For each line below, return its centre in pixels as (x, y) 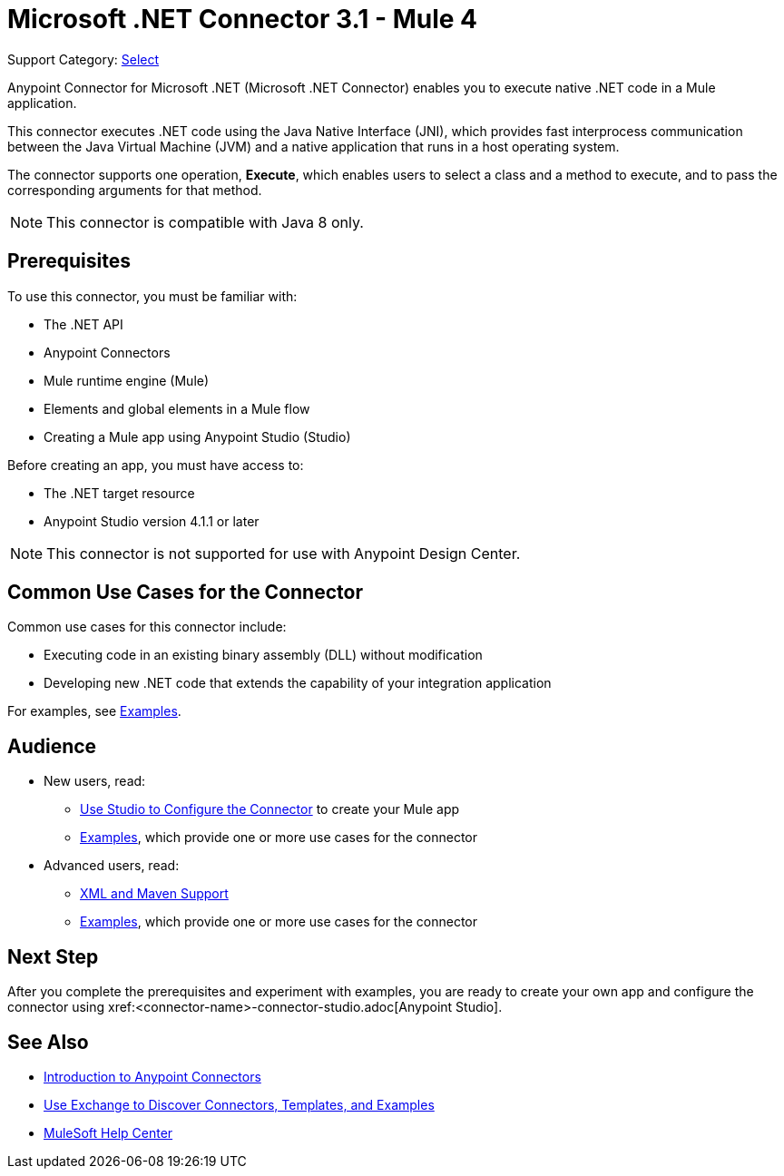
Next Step (53, 956)
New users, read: (95, 781)
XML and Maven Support (154, 894)
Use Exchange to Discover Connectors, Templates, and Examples (239, 1104)
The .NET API (83, 324)
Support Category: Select (83, 59)
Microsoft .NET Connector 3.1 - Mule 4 (243, 19)
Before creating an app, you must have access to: (156, 465)
